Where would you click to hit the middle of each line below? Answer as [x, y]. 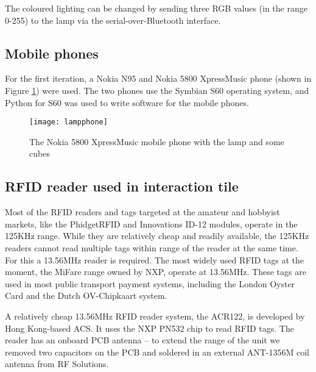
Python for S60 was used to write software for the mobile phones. [127, 102]
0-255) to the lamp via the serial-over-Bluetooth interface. [113, 20]
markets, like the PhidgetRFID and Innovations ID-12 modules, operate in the [151, 224]
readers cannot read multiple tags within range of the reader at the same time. [152, 248]
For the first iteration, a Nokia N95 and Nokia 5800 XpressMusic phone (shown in [158, 78]
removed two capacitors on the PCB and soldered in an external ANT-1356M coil [157, 352]
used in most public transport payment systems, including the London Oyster [150, 283]
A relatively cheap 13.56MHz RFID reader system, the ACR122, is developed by [155, 316]
